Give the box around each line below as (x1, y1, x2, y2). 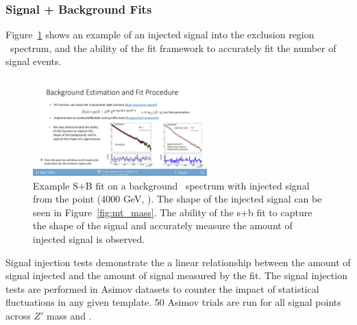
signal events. (5, 54, 62, 68)
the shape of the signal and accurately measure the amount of (33, 218, 293, 233)
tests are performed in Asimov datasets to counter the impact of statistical (5, 281, 319, 296)
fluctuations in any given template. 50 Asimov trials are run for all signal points (5, 295, 341, 309)
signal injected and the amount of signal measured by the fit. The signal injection (5, 268, 347, 283)
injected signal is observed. (33, 232, 145, 246)
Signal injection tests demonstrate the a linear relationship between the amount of (5, 255, 351, 269)
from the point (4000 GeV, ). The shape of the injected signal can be (33, 192, 322, 206)
